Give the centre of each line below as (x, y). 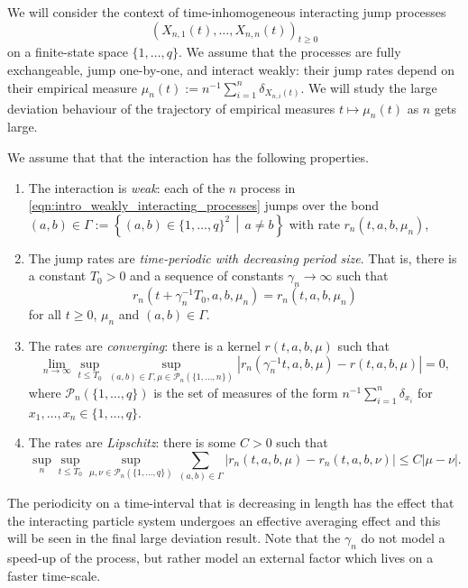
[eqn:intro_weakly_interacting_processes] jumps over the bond (204, 205)
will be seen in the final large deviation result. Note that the (174, 538)
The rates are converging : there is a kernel (144, 346)
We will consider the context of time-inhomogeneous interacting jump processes (227, 12)
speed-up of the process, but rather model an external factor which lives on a (220, 558)
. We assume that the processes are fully (290, 52)
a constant (57, 276)
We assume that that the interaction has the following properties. (188, 157)
